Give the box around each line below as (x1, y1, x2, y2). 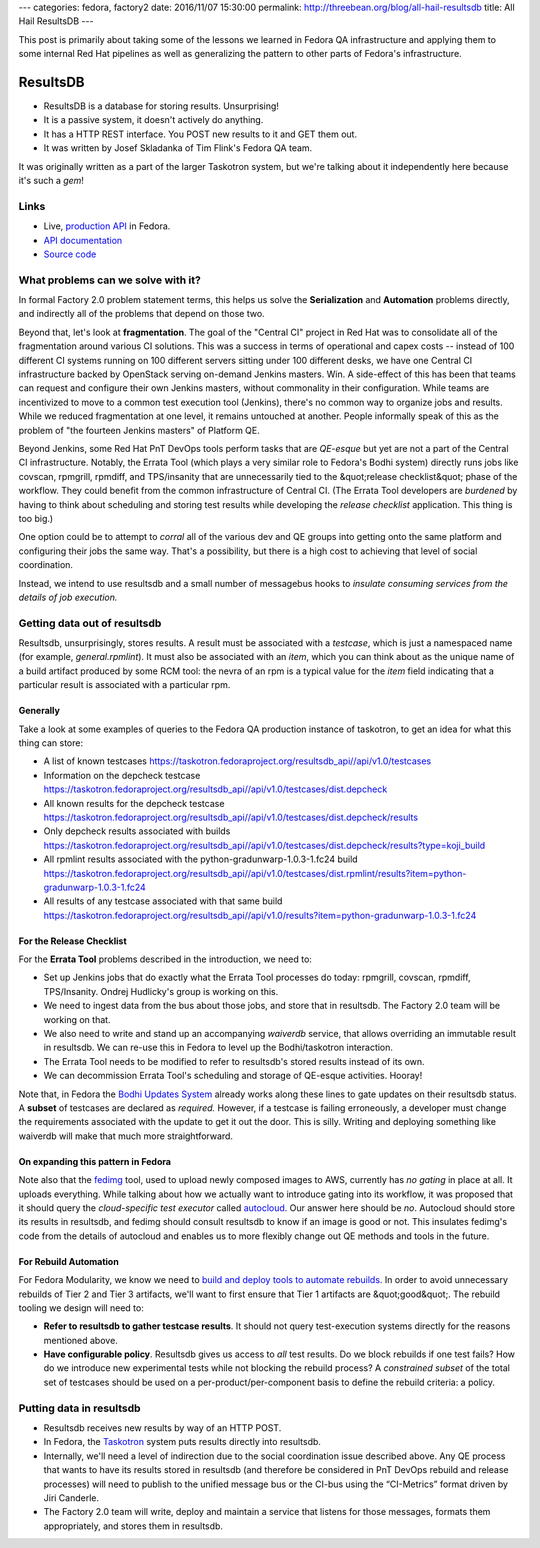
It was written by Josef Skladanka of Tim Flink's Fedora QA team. (43, 142, 313, 154)
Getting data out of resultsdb (18, 616, 162, 630)
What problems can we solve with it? (18, 273, 202, 287)
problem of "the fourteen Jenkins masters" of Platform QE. (18, 424, 260, 436)
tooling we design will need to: (18, 1301, 144, 1314)
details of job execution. (18, 591, 118, 603)
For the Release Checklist (18, 935, 127, 947)
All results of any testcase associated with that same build (43, 895, 283, 907)
